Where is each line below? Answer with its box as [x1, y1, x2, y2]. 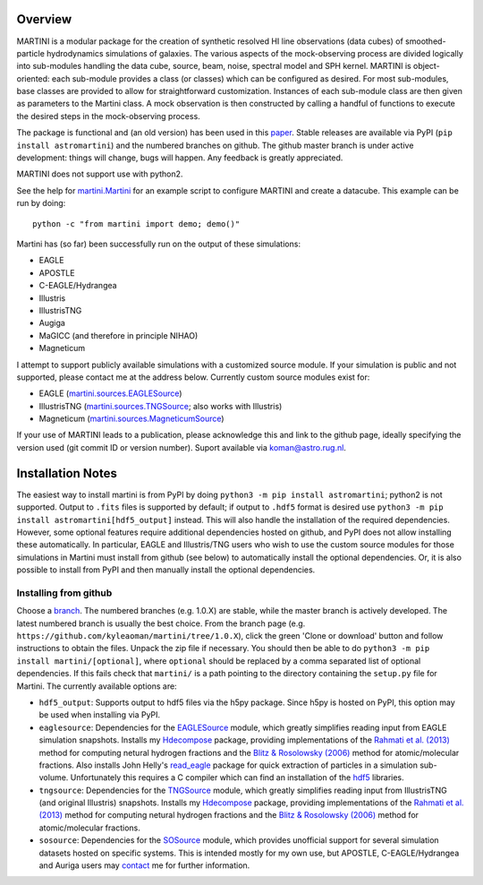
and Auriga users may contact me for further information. [38, 860, 250, 871]
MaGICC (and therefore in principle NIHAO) [38, 330, 199, 340]
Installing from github [16, 587, 113, 599]
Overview [16, 12, 72, 27]
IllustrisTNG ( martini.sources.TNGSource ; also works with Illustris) [38, 400, 283, 411]
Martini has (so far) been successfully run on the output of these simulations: [16, 238, 301, 249]
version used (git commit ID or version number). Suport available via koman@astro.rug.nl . [16, 442, 346, 452]
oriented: [16, 73, 50, 84]
